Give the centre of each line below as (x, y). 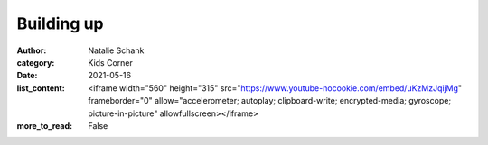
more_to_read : (44, 125)
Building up (60, 23)
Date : (27, 76)
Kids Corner (110, 62)
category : (36, 62)
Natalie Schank (116, 50)
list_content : (41, 88)
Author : (32, 50)
